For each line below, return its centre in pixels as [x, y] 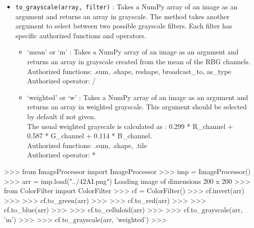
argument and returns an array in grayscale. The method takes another [122, 16]
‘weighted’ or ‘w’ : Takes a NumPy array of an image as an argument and [138, 97]
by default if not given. [61, 116]
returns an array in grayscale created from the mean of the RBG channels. [139, 62]
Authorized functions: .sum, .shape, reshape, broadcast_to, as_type [129, 71]
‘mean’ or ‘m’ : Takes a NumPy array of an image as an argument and [133, 52]
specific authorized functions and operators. [81, 35]
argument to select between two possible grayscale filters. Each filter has [124, 26]
